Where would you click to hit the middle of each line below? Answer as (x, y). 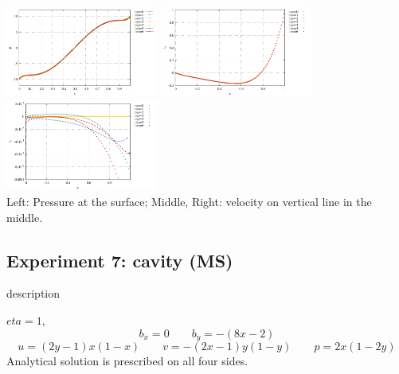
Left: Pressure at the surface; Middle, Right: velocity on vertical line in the (189, 201)
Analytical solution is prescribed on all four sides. (127, 360)
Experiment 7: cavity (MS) (120, 260)
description (33, 293)
